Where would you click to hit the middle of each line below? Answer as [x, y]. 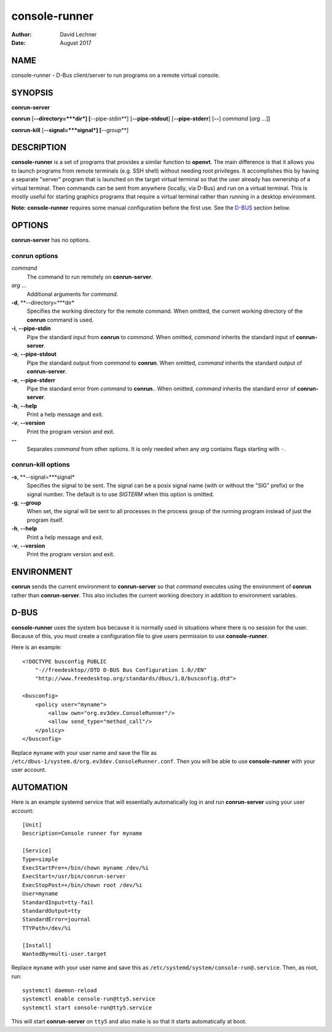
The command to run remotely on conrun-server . [90, 277]
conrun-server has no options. [51, 240]
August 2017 [76, 42]
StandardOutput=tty [52, 911]
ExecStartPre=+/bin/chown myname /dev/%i [85, 868]
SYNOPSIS [32, 93]
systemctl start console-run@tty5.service [87, 1007]
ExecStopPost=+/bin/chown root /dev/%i [82, 885]
